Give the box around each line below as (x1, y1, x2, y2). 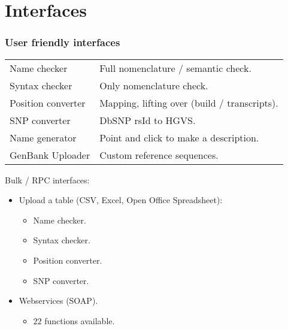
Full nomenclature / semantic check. (99, 61, 251, 75)
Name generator (10, 130, 77, 144)
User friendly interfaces (5, 35, 120, 50)
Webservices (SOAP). (19, 294, 98, 307)
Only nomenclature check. (99, 78, 208, 92)
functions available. (44, 314, 115, 327)
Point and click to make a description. (99, 130, 259, 144)
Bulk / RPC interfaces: (5, 173, 90, 186)
